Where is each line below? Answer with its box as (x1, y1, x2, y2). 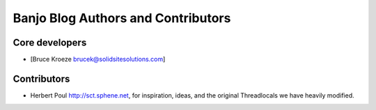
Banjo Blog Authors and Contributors (13, 10, 231, 26)
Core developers (13, 37, 87, 48)
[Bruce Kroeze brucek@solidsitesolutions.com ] (30, 55, 166, 64)
